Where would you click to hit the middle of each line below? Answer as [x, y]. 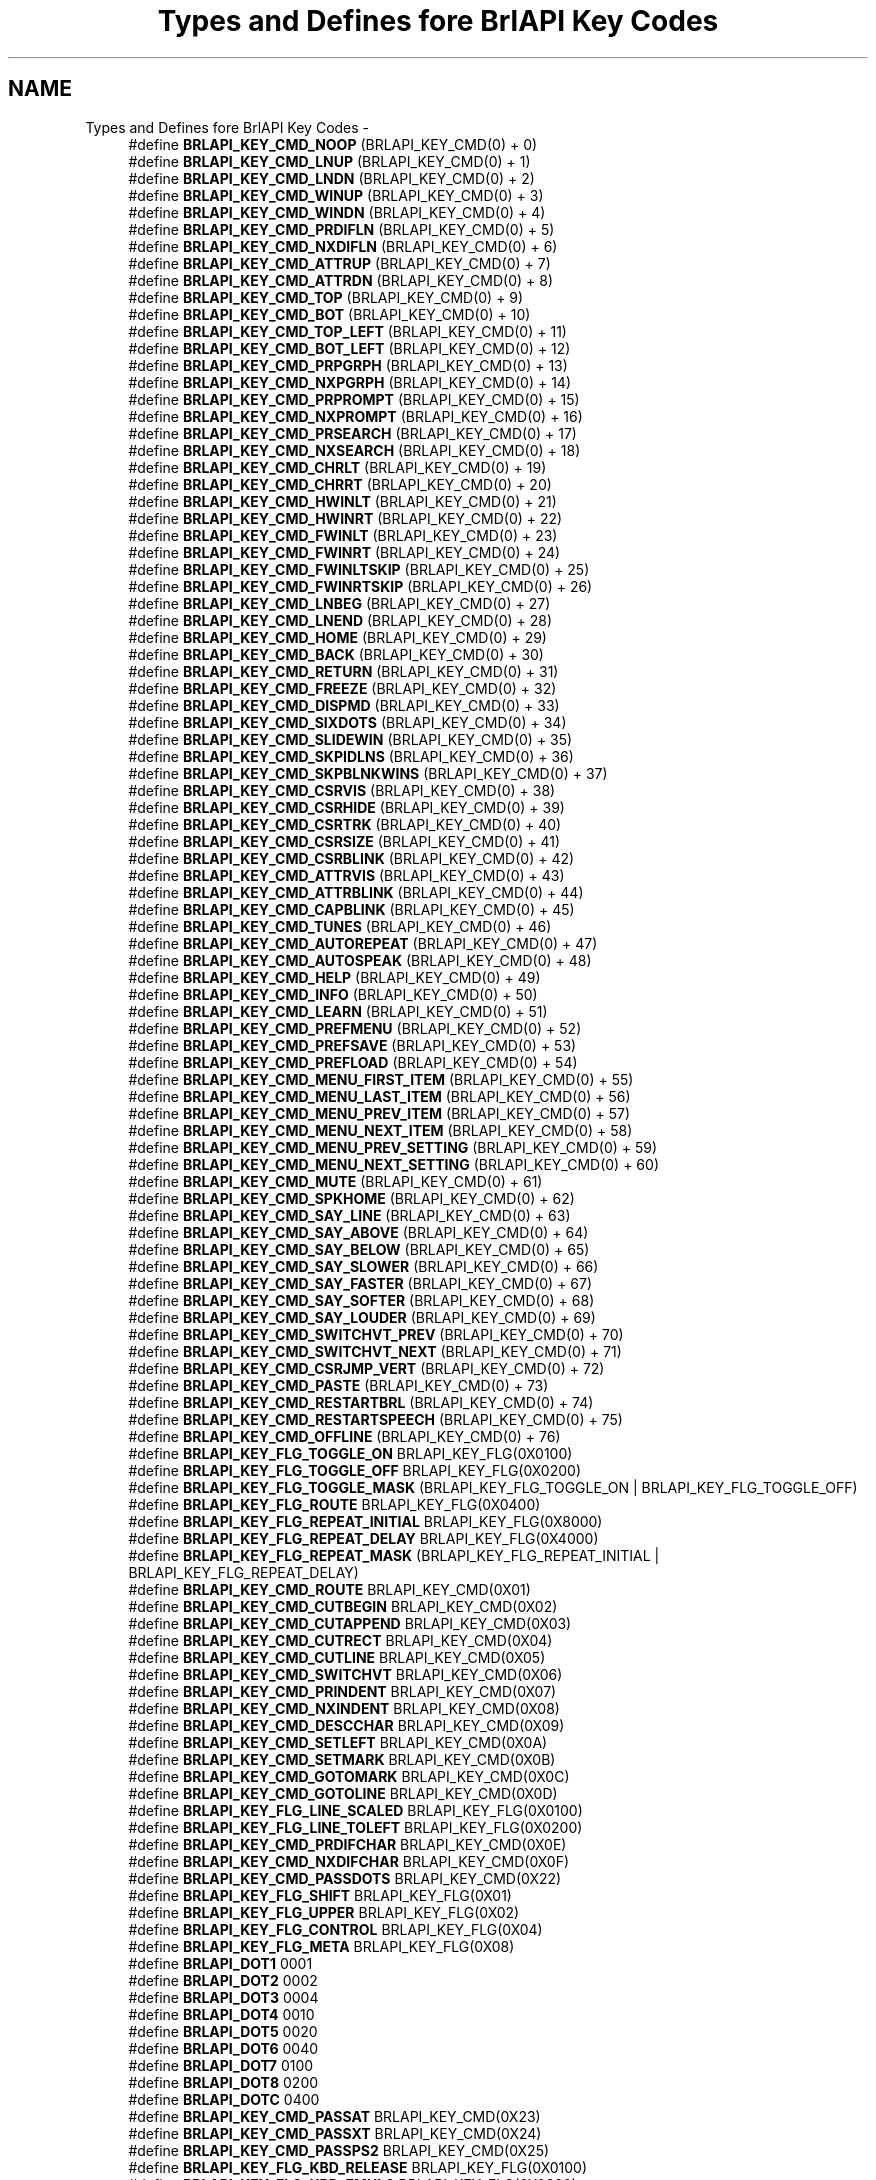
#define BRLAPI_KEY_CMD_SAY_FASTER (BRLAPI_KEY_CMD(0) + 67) [360, 1283]
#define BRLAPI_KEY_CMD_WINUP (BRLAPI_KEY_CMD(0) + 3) [336, 195]
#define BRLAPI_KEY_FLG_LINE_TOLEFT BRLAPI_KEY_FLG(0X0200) [355, 1827]
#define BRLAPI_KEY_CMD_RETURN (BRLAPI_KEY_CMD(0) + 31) [343, 671]
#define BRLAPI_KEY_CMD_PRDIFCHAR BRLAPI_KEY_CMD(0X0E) [347, 1844]
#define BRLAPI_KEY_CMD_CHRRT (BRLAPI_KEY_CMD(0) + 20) [340, 484]
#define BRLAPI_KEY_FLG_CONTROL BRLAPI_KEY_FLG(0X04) [335, 1929]
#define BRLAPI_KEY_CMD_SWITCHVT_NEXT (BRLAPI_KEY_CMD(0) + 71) [375, 1351]
